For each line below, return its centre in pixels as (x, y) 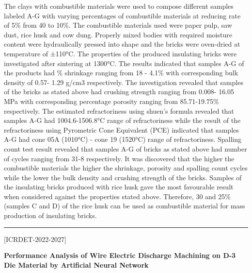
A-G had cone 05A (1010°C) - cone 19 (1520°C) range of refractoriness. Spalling (123, 139)
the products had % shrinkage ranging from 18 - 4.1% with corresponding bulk (121, 73)
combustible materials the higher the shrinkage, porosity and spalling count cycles (126, 168)
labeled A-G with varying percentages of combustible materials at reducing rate (122, 15)
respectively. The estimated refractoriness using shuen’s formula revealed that (119, 111)
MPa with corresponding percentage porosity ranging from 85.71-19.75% (111, 101)
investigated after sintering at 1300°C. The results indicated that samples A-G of (124, 63)
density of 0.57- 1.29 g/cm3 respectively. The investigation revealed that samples (124, 82)
